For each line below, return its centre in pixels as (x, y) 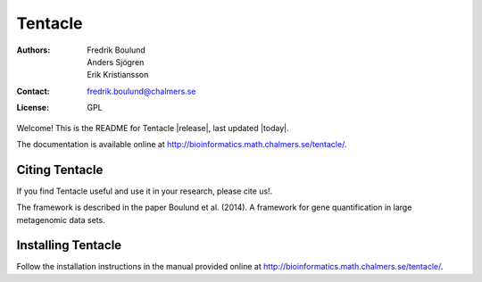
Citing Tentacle (60, 170)
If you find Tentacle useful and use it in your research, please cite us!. (145, 191)
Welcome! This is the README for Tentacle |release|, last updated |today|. (153, 128)
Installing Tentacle (69, 245)
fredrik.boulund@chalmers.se (141, 91)
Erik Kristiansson (118, 75)
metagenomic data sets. (61, 220)
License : (33, 108)
